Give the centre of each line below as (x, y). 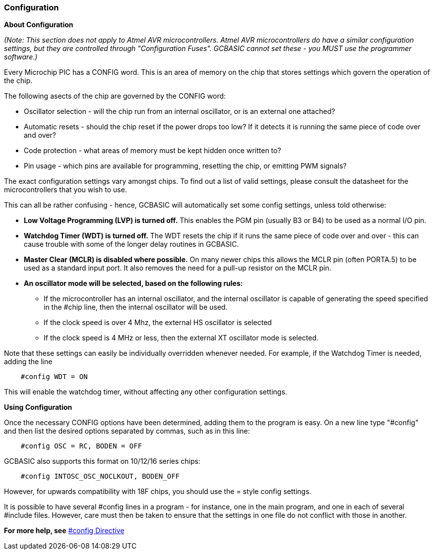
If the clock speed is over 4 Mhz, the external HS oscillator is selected (158, 323)
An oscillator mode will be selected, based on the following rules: (133, 283)
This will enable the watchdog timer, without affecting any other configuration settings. (146, 392)
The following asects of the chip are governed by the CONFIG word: (115, 96)
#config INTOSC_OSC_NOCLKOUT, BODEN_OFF (100, 476)
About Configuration (39, 25)
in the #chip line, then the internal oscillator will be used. (136, 307)
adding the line (28, 362)
